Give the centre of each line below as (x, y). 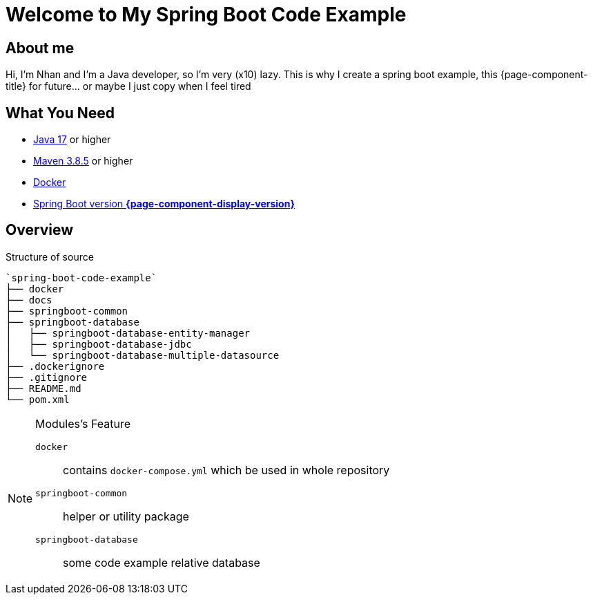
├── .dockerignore (55, 366)
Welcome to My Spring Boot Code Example (206, 15)
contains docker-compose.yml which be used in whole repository (226, 470)
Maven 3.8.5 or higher (83, 161)
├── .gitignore (47, 377)
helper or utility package (126, 516)
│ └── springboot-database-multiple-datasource (143, 355)
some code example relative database (162, 562)
